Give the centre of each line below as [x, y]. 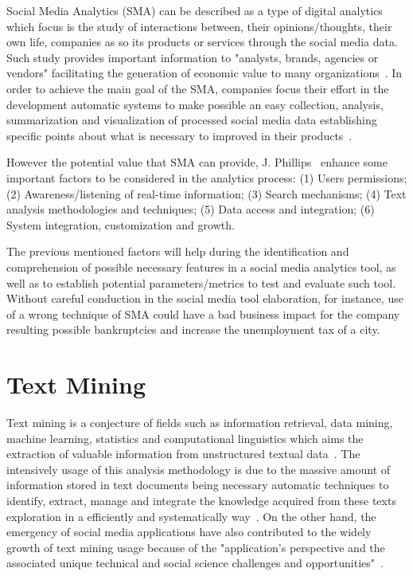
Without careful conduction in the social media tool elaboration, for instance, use [205, 298]
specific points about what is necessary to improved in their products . [179, 135]
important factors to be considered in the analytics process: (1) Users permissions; [207, 177]
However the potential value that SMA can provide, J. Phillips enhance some [197, 162]
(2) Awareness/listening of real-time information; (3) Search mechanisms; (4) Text [206, 193]
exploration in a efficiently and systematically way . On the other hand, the [191, 516]
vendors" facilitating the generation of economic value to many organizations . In [205, 73]
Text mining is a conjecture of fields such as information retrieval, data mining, [200, 422]
